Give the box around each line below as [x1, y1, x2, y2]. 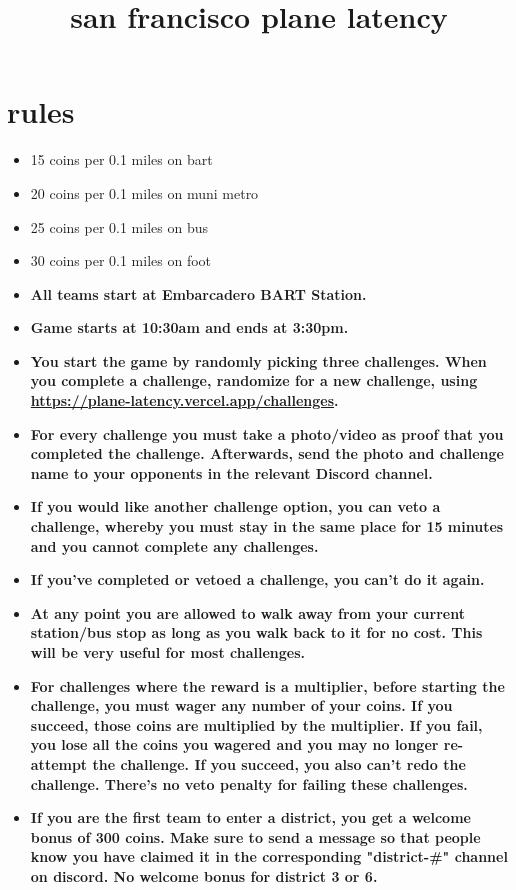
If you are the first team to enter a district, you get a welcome [30, 807, 471, 828]
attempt [30, 753, 88, 774]
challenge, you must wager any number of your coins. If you [30, 695, 453, 716]
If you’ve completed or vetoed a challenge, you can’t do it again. [30, 569, 485, 590]
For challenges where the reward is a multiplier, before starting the [30, 675, 505, 696]
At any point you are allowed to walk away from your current [30, 602, 465, 623]
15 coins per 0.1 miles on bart [30, 149, 213, 170]
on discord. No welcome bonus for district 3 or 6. [30, 865, 378, 886]
